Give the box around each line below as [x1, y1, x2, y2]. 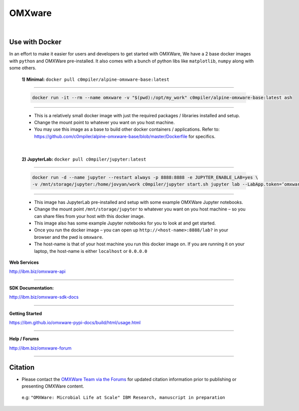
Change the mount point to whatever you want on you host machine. [34, 119, 175, 125]
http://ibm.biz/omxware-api [9, 268, 66, 274]
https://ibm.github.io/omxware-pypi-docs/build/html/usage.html [9, 319, 141, 325]
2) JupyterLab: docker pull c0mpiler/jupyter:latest [21, 156, 147, 162]
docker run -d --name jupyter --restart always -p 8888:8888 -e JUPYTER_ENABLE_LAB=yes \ [32, 175, 259, 180]
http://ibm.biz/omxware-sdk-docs [9, 294, 79, 300]
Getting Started [9, 310, 42, 316]
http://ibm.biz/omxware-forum [9, 345, 72, 351]
